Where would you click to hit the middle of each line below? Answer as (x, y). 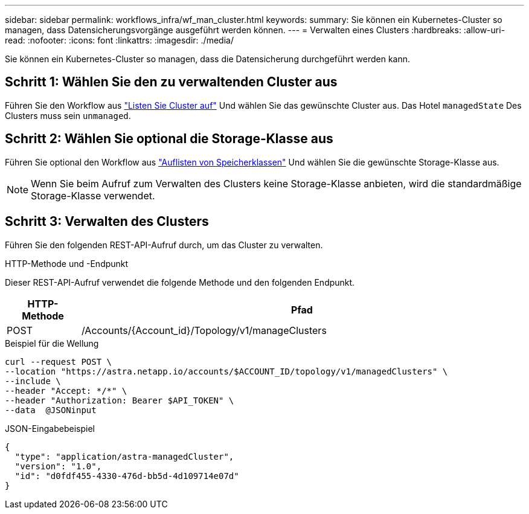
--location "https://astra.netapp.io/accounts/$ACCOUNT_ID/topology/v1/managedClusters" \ (226, 371)
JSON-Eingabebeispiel (50, 428)
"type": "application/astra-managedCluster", (124, 456)
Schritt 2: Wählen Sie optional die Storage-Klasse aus (169, 139)
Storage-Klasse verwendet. (93, 195)
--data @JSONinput (51, 410)
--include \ (33, 381)
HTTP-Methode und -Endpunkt (67, 263)
